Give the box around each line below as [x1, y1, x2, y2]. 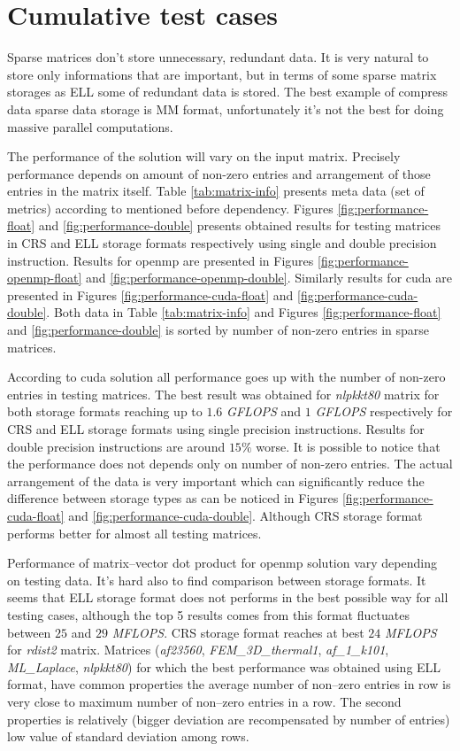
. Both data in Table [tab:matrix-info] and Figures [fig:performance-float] [46, 303, 441, 321]
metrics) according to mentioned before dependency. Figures [7, 198, 333, 217]
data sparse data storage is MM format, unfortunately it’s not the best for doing [7, 99, 444, 118]
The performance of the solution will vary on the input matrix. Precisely [7, 147, 401, 166]
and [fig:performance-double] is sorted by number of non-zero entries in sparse [7, 321, 430, 339]
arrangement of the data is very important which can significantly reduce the [7, 471, 425, 490]
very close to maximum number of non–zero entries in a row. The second [7, 692, 402, 710]
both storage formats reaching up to [7, 402, 203, 421]
